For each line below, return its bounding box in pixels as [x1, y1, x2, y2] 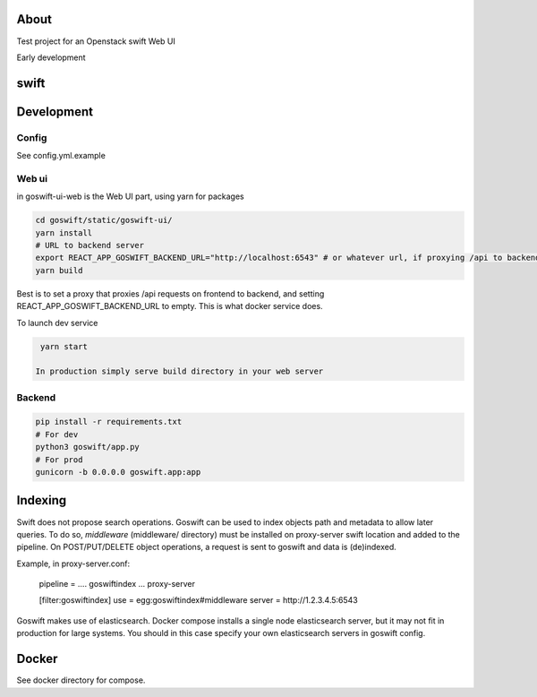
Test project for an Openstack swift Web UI [16, 36, 176, 47]
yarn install [35, 228, 93, 237]
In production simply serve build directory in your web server [35, 366, 324, 376]
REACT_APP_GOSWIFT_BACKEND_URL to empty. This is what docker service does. [16, 301, 323, 312]
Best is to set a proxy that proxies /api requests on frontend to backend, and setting [16, 288, 325, 299]
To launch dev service [16, 317, 98, 328]
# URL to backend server [35, 240, 145, 250]
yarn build [35, 265, 83, 275]
